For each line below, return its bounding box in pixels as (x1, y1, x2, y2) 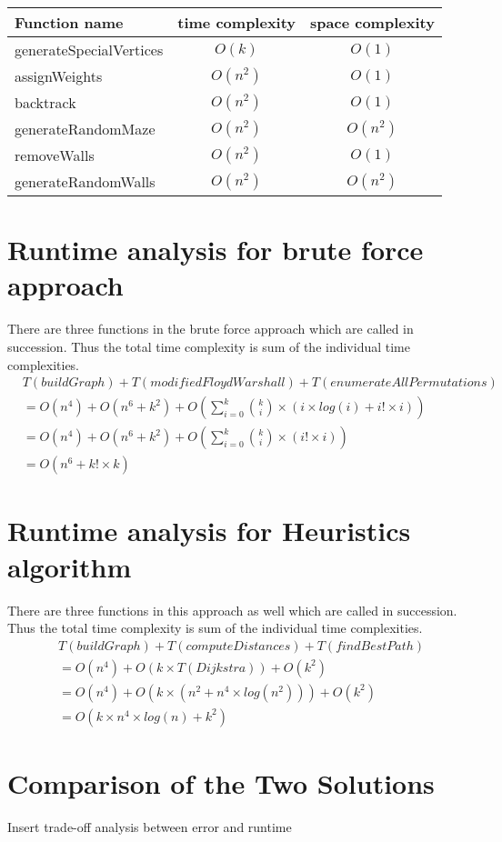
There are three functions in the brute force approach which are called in (7, 319, 414, 338)
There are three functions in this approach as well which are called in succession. (7, 600, 457, 619)
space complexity (310, 12, 435, 33)
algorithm (7, 547, 132, 585)
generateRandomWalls (15, 171, 156, 192)
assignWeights (15, 65, 103, 86)
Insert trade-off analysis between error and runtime (7, 817, 292, 836)
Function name (15, 12, 124, 33)
